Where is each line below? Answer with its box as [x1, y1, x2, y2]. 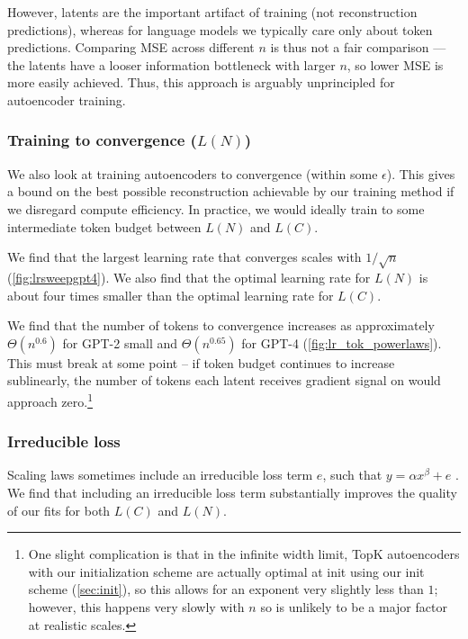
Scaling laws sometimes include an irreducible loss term [7, 465, 313, 484]
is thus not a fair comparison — [270, 38, 446, 57]
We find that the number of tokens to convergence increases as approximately [7, 316, 435, 335]
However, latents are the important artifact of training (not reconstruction [7, 3, 418, 21]
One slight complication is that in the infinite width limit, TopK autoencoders [28, 544, 460, 563]
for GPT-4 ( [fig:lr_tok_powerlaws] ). [241, 333, 442, 352]
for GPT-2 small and [62, 333, 178, 352]
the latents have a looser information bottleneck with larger [7, 55, 336, 74]
